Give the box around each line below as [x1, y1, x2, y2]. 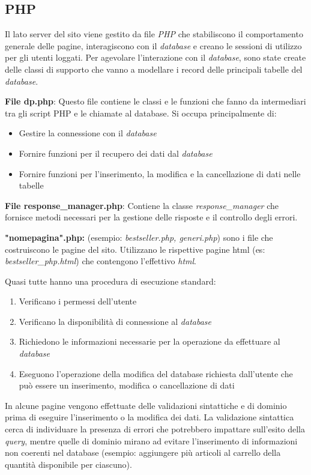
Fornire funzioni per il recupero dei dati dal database [19, 147, 213, 159]
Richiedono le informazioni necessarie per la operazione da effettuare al [19, 335, 280, 348]
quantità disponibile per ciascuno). [5, 458, 132, 470]
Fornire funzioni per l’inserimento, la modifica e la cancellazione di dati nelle [19, 167, 301, 180]
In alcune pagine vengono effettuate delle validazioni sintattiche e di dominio [5, 399, 287, 411]
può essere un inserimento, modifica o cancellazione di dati [19, 379, 235, 392]
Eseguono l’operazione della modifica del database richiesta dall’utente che [19, 367, 293, 380]
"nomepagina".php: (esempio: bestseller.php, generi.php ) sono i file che [5, 231, 273, 243]
